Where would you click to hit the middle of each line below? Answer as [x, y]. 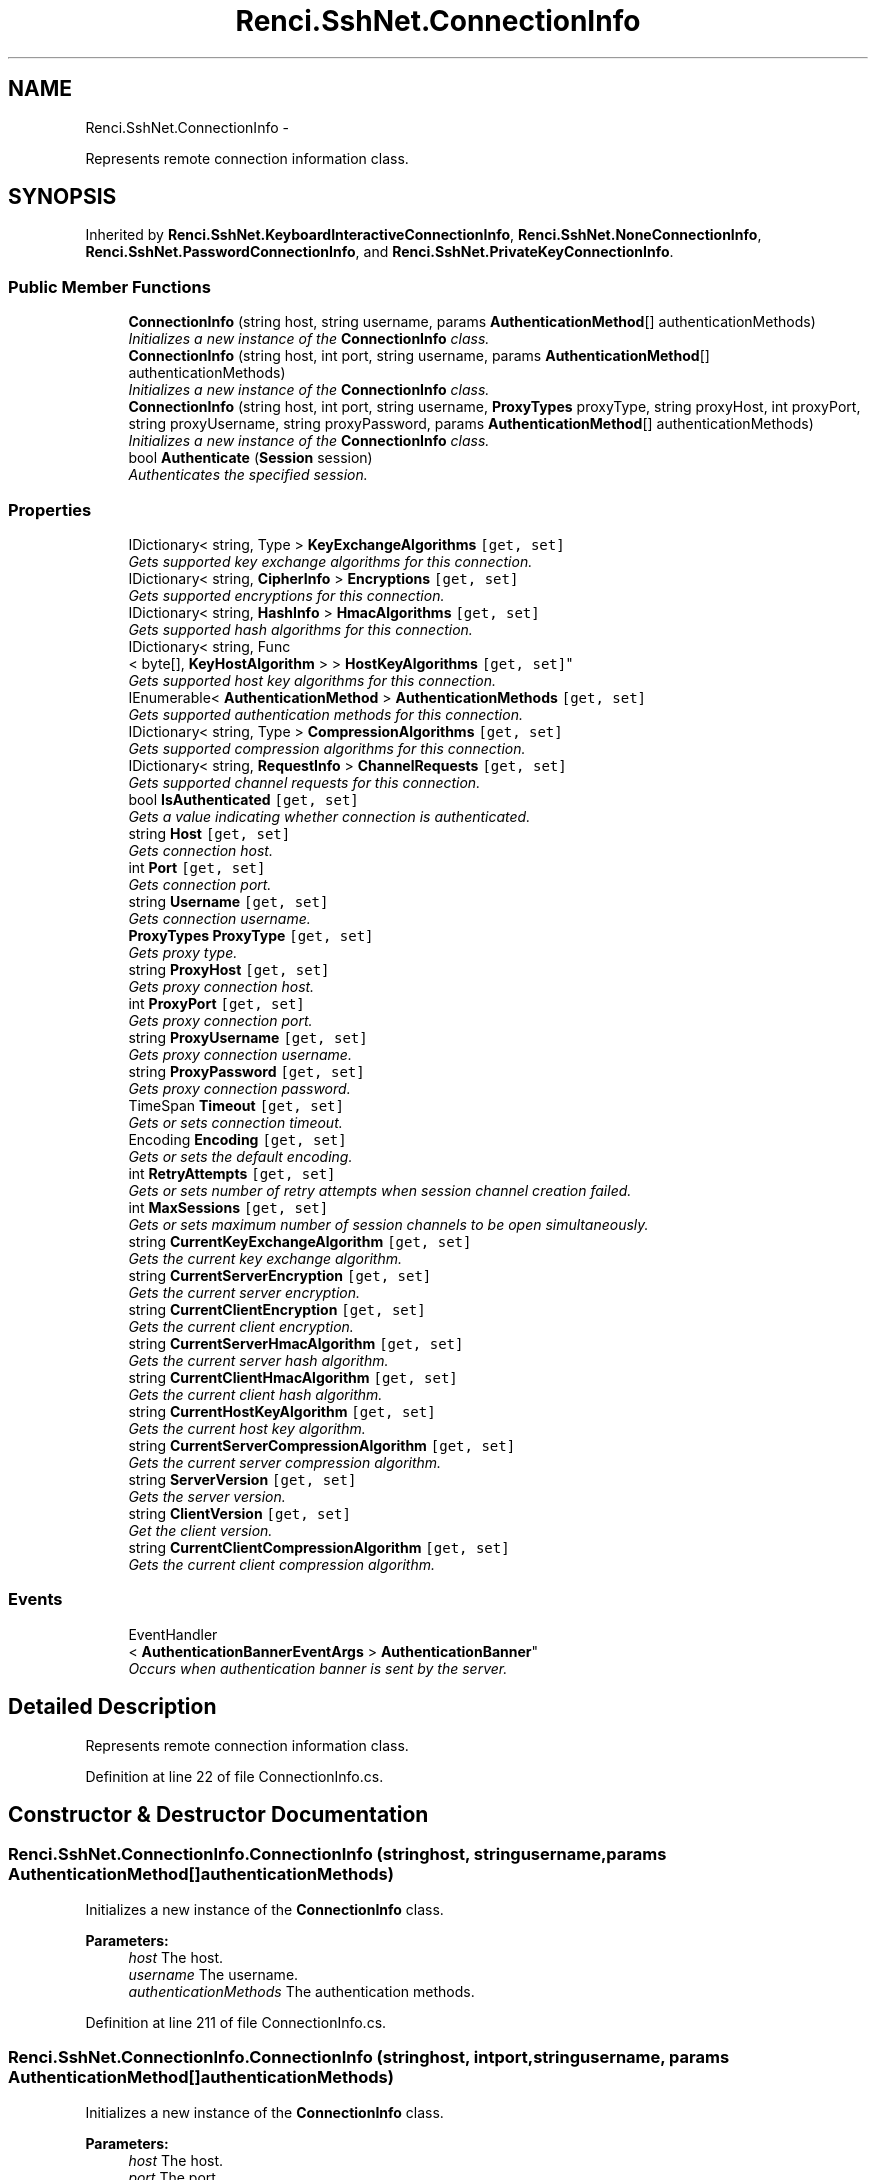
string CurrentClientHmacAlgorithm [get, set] [293, 1377]
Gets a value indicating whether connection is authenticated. [329, 816]
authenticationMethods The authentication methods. [301, 1991]
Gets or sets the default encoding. [240, 1156]
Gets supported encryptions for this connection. [286, 595]
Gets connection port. [200, 884]
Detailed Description [112, 1707]
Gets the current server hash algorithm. [258, 1360]
